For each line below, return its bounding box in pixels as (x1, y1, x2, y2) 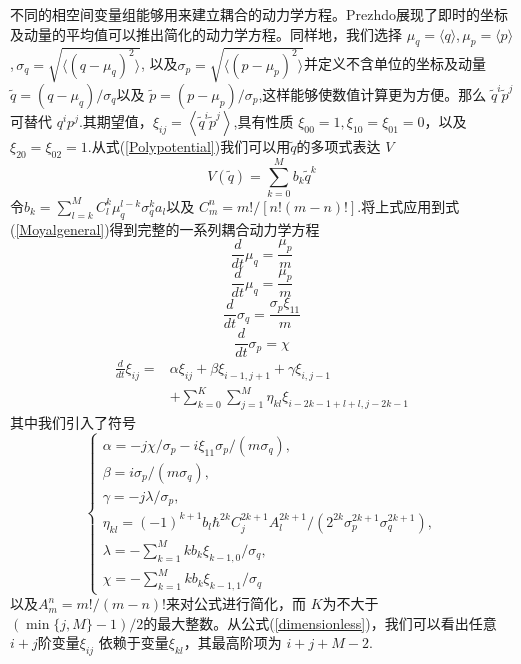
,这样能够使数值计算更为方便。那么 (258, 83, 487, 104)
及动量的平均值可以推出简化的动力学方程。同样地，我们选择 (10, 23, 402, 44)
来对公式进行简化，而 (165, 593, 306, 614)
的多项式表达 (296, 135, 381, 156)
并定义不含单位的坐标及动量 (304, 53, 486, 74)
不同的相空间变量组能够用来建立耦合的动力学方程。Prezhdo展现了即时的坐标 (10, 4, 509, 24)
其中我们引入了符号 (10, 411, 136, 432)
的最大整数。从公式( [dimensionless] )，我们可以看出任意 (143, 612, 497, 633)
